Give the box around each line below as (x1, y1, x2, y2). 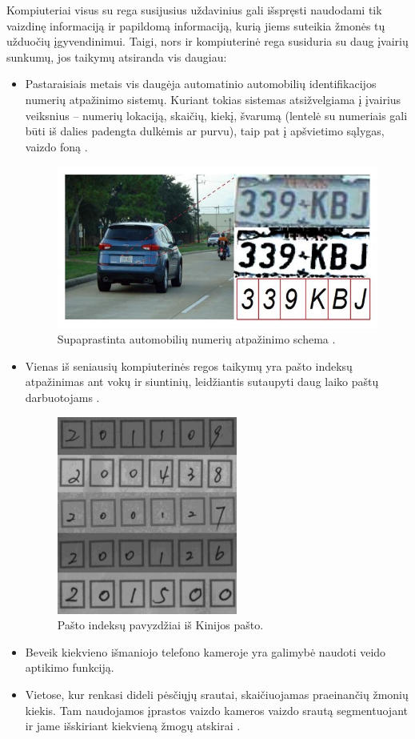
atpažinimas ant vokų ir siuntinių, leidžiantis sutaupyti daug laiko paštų (25, 373, 379, 390)
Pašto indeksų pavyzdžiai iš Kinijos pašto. (57, 617, 264, 633)
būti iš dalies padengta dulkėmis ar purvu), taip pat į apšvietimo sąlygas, (25, 122, 385, 139)
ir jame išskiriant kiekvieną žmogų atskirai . (25, 717, 241, 734)
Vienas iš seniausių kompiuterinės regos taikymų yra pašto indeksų (25, 357, 353, 374)
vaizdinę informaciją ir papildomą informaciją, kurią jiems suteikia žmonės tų (6, 17, 385, 34)
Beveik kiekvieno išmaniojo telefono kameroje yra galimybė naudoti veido (25, 643, 386, 660)
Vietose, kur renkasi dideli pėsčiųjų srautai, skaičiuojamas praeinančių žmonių (25, 685, 409, 702)
